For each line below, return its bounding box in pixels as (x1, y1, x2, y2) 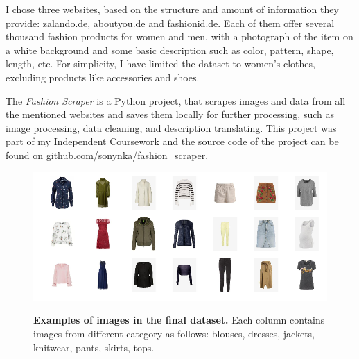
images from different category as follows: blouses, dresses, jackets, (33, 326, 315, 340)
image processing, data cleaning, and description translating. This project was (6, 120, 337, 135)
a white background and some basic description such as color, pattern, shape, (6, 42, 334, 57)
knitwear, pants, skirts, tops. (33, 340, 155, 354)
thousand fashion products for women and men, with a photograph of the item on (6, 29, 353, 44)
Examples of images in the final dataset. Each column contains (33, 312, 325, 327)
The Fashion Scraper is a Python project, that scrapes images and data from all (6, 93, 346, 108)
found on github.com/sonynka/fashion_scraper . (6, 147, 209, 162)
